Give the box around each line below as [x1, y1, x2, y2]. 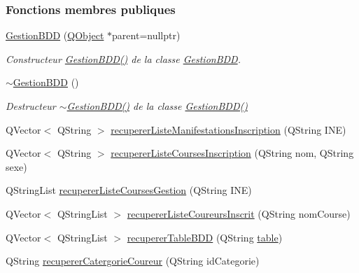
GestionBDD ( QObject [6, 28, 104, 43]
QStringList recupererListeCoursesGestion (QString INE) [6, 183, 252, 197]
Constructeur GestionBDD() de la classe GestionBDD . [6, 51, 241, 66]
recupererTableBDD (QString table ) [127, 230, 283, 244]
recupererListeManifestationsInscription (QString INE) [111, 122, 346, 136]
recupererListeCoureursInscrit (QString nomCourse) [127, 206, 351, 220]
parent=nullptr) [112, 28, 181, 43]
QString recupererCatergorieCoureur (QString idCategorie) [6, 253, 260, 268]
